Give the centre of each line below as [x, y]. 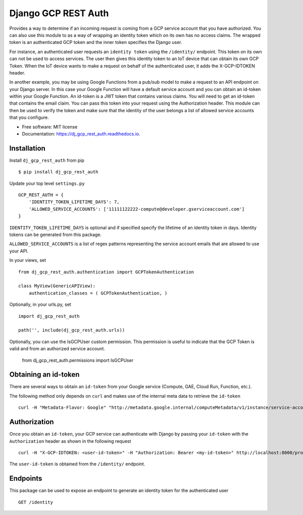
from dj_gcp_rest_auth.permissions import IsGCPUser [78, 360]
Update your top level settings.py [47, 183]
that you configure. [29, 118]
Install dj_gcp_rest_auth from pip [47, 160]
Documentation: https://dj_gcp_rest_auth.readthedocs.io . [81, 134]
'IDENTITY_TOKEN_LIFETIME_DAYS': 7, [74, 202]
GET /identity [36, 502]
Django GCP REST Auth [59, 13]
